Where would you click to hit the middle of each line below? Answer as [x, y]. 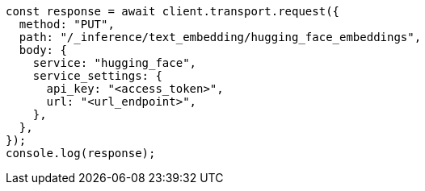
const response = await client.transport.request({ [173, 11]
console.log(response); [81, 153]
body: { [43, 50]
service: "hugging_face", [115, 63]
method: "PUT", [67, 24]
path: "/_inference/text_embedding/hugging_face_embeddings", [220, 37]
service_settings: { [97, 76]
